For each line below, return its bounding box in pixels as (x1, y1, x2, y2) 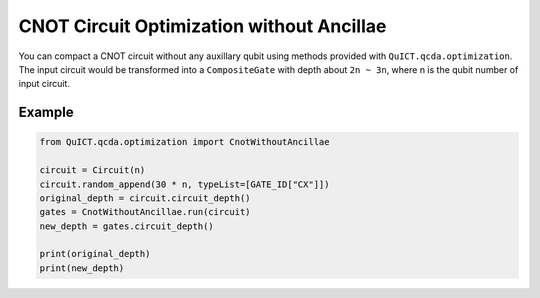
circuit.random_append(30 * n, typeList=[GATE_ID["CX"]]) (39, 178, 330, 190)
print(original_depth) (39, 248, 151, 260)
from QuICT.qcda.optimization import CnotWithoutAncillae (39, 136, 330, 148)
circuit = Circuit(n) (39, 165, 146, 176)
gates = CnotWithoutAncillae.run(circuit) (39, 206, 251, 218)
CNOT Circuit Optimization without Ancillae (18, 15, 387, 37)
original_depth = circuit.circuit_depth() (39, 192, 251, 204)
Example (18, 104, 74, 121)
